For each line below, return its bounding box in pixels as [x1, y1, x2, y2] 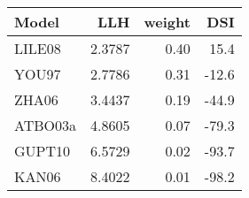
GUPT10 [14, 141, 71, 161]
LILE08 [14, 38, 61, 58]
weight [144, 11, 191, 32]
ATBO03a [14, 115, 77, 135]
